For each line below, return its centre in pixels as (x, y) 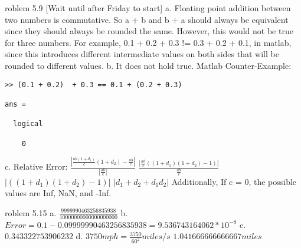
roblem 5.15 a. (31, 212)
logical (28, 124)
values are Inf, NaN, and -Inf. (58, 193)
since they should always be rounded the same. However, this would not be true (149, 31)
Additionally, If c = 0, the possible (234, 181)
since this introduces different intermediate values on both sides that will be (142, 54)
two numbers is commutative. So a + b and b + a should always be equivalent (147, 19)
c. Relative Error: (36, 166)
